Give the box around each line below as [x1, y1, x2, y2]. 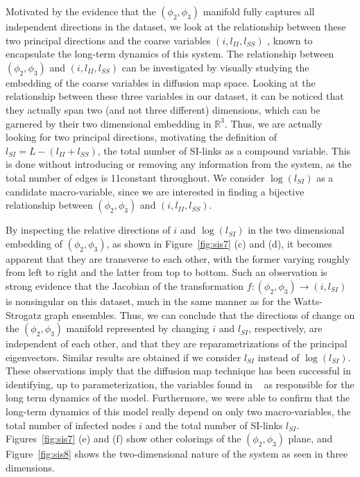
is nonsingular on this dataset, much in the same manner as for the [6, 293, 291, 308]
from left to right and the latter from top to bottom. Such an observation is [6, 265, 327, 279]
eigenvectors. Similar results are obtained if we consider [6, 349, 241, 364]
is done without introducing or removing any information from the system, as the [6, 157, 352, 171]
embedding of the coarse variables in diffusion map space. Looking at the [6, 75, 316, 89]
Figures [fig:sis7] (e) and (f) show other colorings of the [6, 431, 241, 446]
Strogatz [6, 307, 42, 322]
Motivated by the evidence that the [6, 4, 156, 18]
